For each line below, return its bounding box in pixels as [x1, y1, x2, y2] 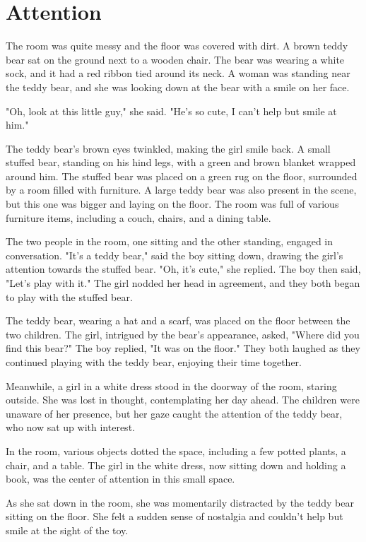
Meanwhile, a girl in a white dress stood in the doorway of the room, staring [6, 378, 337, 393]
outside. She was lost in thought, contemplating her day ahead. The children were [6, 392, 360, 407]
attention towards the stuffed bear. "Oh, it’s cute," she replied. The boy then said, [6, 261, 361, 276]
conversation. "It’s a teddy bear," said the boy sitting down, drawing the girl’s [6, 247, 343, 262]
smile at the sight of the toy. [6, 522, 129, 537]
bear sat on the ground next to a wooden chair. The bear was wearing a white [6, 52, 345, 66]
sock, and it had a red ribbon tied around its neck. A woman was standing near [6, 66, 350, 81]
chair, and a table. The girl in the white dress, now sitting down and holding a [6, 457, 346, 472]
